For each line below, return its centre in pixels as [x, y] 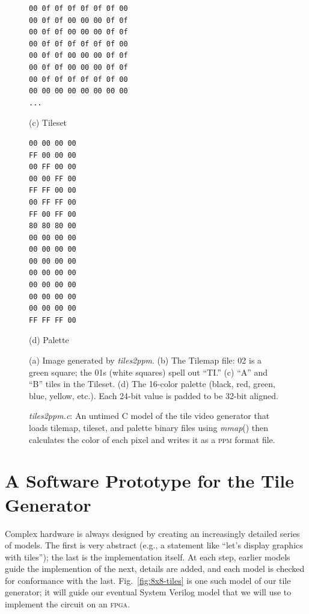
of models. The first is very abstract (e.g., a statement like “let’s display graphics [154, 545]
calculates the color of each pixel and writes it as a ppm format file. [152, 439]
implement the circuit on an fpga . [68, 604]
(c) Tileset [48, 122]
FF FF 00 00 [53, 191]
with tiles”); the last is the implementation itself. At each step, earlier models [148, 557]
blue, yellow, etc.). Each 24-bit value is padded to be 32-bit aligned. [154, 395]
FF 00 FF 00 [53, 214]
